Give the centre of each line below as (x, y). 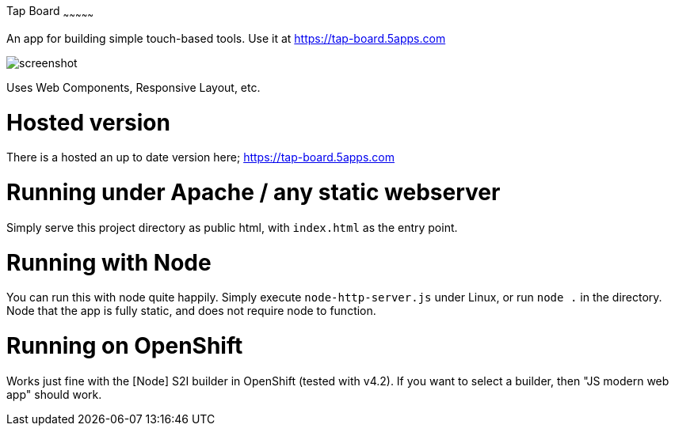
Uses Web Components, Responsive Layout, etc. (133, 87)
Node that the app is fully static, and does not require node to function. (191, 311)
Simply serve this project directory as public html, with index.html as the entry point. (232, 227)
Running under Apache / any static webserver (254, 193)
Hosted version (88, 122)
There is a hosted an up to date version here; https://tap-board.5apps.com (200, 157)
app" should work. (54, 394)
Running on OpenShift (125, 346)
